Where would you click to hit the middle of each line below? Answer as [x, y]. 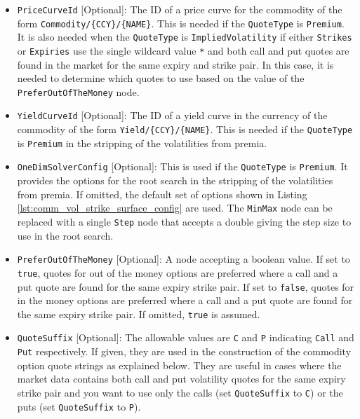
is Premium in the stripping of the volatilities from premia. [142, 143]
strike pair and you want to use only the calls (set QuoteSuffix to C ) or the [180, 392]
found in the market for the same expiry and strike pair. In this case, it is [175, 64]
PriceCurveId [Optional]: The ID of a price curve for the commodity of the [180, 9]
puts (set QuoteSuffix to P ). [79, 406]
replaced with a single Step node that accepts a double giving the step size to [184, 221]
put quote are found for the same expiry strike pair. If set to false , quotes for [186, 286]
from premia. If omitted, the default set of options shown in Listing [162, 194]
